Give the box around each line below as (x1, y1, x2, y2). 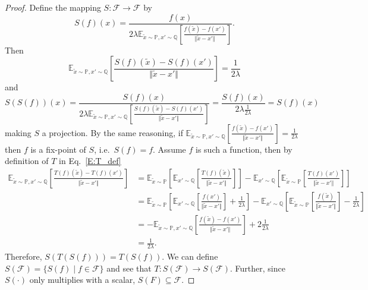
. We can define (162, 250, 218, 263)
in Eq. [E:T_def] (59, 155, 121, 167)
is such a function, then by (196, 143, 292, 155)
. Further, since (230, 261, 285, 274)
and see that (106, 261, 152, 274)
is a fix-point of (30, 143, 86, 155)
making (5, 126, 32, 138)
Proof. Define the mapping (5, 1, 101, 13)
